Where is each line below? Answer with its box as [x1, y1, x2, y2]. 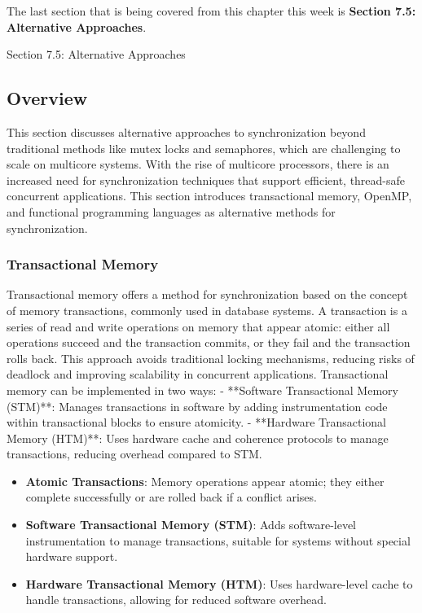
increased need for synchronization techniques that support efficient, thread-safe [7, 171, 406, 188]
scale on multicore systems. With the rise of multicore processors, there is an [7, 155, 389, 173]
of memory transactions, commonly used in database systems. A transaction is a [7, 301, 407, 318]
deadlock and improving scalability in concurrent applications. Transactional [7, 366, 389, 383]
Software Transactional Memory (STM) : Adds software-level [25, 516, 357, 533]
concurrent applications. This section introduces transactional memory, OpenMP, [7, 187, 412, 204]
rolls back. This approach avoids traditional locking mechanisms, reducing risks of [7, 349, 415, 366]
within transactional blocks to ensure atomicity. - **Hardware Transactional [7, 414, 387, 431]
